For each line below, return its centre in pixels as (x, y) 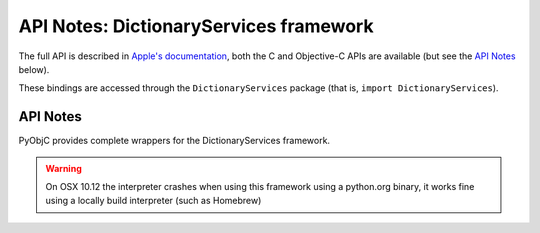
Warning (63, 168)
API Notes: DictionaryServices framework (196, 26)
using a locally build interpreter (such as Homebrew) (153, 201)
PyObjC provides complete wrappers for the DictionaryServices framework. (174, 141)
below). (34, 69)
